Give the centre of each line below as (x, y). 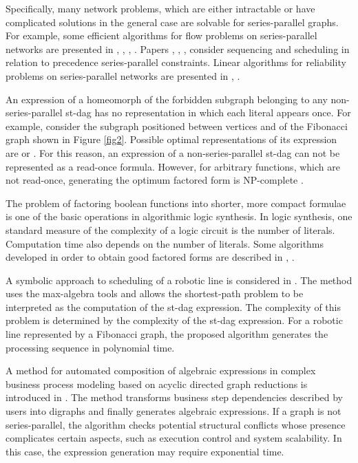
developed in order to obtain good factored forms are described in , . (150, 257)
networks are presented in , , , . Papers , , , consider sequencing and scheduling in (178, 49)
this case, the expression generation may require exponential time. (145, 451)
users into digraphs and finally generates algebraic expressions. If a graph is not (173, 411)
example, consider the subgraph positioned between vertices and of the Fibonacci (177, 126)
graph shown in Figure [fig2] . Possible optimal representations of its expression (171, 139)
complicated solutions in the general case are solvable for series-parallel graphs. (172, 22)
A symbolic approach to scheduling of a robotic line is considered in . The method (179, 280)
